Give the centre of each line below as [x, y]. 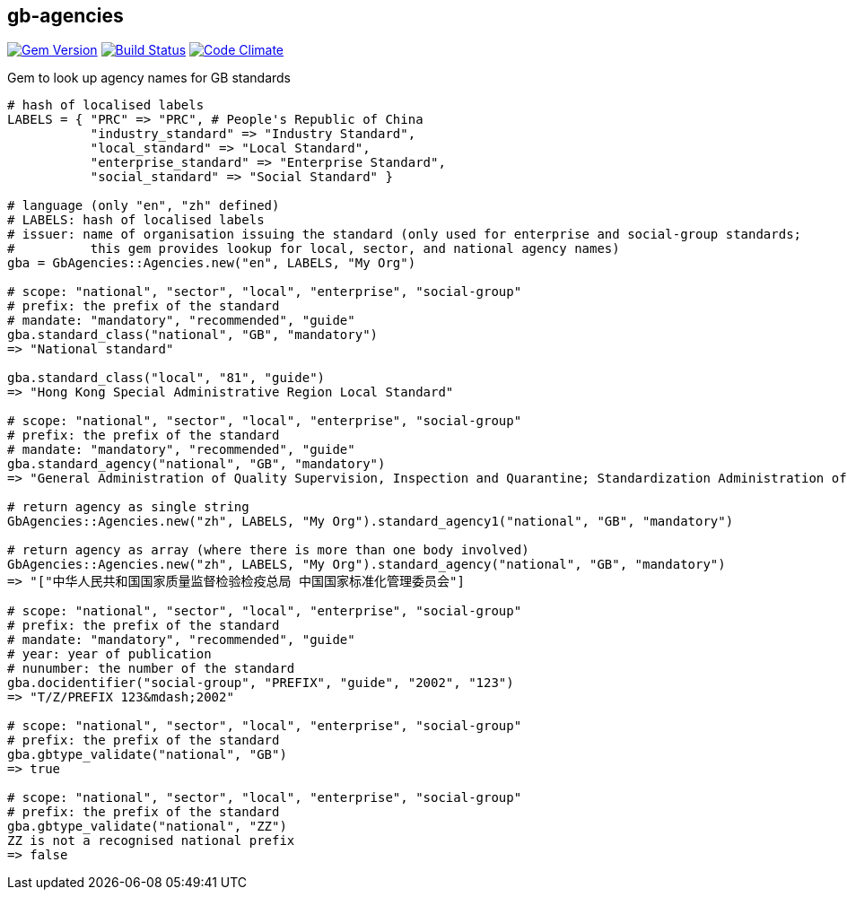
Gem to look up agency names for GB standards [149, 78]
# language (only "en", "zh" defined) [144, 206]
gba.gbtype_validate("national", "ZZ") [147, 827]
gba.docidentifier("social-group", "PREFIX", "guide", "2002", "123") [261, 683]
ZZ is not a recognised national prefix [151, 841]
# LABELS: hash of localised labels [136, 220]
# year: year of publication [109, 654]
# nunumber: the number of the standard [151, 669]
